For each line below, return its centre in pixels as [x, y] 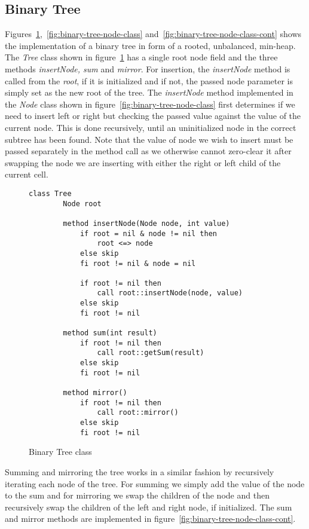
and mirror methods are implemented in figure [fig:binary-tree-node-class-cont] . [150, 519]
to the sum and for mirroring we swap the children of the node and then [137, 495]
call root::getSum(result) [151, 353]
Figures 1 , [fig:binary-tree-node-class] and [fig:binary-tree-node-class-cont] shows [153, 34]
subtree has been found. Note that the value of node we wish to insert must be [149, 139]
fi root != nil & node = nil [138, 263]
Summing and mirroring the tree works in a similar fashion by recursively [140, 471]
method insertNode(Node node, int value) [146, 223]
